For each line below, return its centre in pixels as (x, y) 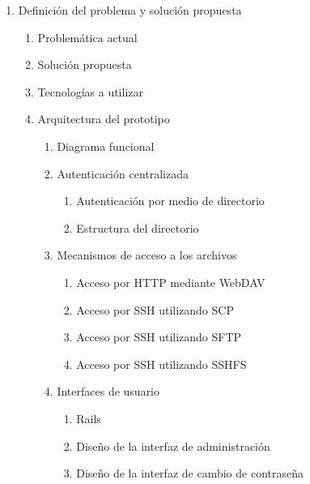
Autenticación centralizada (123, 173)
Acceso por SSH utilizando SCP (155, 309)
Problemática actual (87, 37)
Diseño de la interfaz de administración (173, 445)
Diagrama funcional (106, 146)
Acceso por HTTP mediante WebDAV (171, 282)
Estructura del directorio (138, 227)
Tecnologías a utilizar (90, 91)
